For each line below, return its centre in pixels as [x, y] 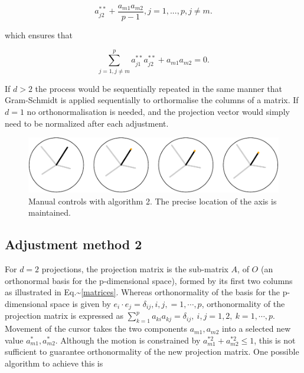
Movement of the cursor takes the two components [96, 329]
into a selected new [256, 329]
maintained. [50, 212]
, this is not [275, 340]
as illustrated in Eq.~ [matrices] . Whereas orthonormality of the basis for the [143, 292]
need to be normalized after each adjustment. [87, 123]
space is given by [81, 303]
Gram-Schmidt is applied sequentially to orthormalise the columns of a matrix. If [152, 100]
